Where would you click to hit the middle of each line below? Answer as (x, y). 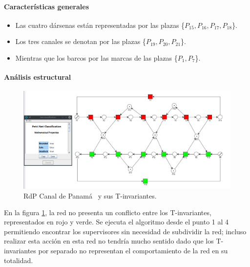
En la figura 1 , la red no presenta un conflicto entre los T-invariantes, (108, 212)
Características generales (47, 6)
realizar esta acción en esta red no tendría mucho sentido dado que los (109, 241)
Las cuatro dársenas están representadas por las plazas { (100, 25)
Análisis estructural (38, 77)
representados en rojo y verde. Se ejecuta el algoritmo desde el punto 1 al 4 (116, 222)
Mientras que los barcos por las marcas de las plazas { (96, 57)
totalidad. (19, 260)
